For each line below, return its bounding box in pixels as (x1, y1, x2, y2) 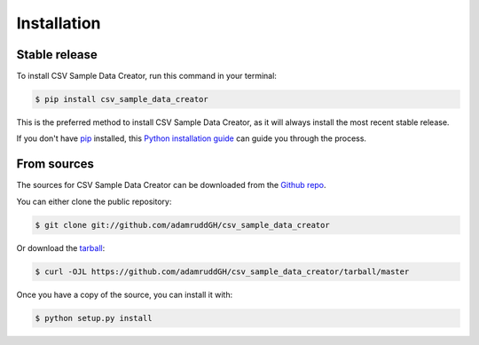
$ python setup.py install (35, 313, 153, 323)
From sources (16, 156, 95, 172)
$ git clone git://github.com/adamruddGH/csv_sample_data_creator (35, 220, 330, 230)
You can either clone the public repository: (16, 196, 172, 207)
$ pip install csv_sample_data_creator (35, 94, 208, 105)
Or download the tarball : (16, 242, 106, 253)
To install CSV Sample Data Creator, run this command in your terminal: (16, 71, 277, 82)
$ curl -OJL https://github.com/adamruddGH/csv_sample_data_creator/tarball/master (35, 266, 410, 277)
